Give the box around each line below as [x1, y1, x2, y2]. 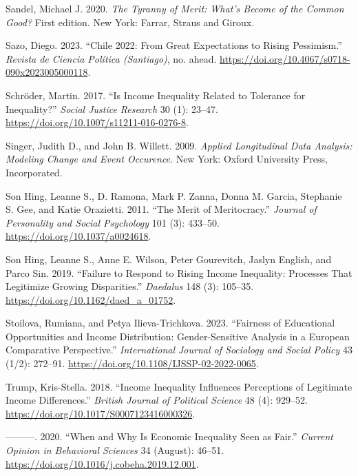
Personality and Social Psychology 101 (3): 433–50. [6, 215, 220, 229]
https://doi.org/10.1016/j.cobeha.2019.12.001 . [6, 456, 199, 470]
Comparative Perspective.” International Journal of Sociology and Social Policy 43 [6, 342, 352, 357]
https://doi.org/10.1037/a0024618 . [6, 229, 151, 243]
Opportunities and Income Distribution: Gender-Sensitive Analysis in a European [6, 329, 350, 343]
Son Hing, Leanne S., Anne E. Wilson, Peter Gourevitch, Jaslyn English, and [6, 251, 332, 266]
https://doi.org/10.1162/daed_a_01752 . [6, 292, 176, 307]
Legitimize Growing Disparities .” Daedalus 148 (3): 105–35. [6, 279, 254, 293]
